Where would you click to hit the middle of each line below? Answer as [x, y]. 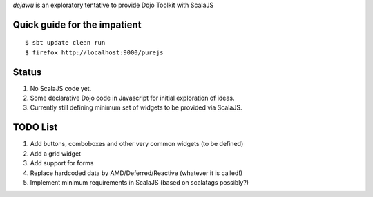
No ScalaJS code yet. [61, 88]
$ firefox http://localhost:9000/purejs [94, 52]
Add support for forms [62, 163]
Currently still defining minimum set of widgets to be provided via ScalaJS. [136, 107]
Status [27, 72]
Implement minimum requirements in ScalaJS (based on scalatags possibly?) [139, 182]
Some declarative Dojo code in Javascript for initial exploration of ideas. [132, 98]
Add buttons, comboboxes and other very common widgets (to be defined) [137, 144]
